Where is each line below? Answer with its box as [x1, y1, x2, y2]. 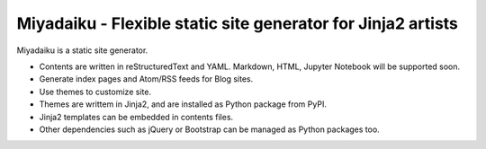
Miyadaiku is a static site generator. [16, 45, 148, 56]
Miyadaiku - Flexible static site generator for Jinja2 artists [16, 13, 459, 33]
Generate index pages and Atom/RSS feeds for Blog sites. [39, 74, 254, 84]
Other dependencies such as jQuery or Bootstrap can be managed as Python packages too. [39, 124, 380, 135]
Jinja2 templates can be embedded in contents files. [39, 111, 234, 122]
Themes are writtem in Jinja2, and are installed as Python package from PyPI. [39, 99, 328, 110]
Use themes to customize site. [39, 86, 152, 97]
